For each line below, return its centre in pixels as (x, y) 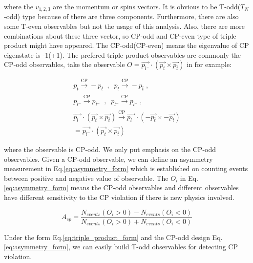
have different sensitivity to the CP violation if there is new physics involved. (119, 197)
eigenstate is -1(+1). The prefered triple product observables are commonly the (123, 55)
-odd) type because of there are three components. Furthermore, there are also (121, 16)
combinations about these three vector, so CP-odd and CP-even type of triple (120, 35)
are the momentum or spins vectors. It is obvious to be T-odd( (147, 6)
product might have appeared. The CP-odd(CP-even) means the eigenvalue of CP (126, 45)
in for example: (209, 64)
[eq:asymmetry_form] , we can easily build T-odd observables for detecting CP (121, 247)
